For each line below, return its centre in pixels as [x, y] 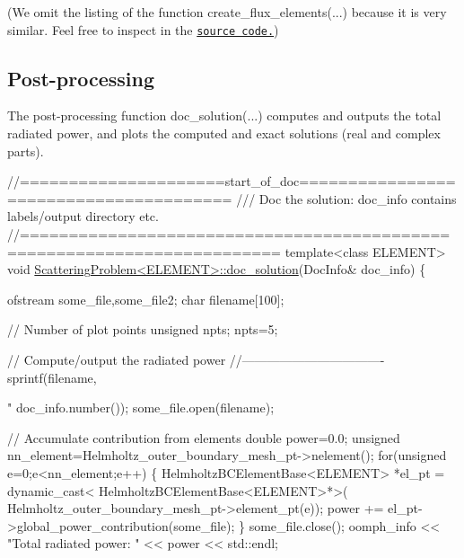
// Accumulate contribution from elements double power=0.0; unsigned [204, 437]
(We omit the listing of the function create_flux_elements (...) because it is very [227, 12]
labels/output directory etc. [83, 216]
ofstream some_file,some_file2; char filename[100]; [146, 299]
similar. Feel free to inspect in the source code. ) [143, 29]
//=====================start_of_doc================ [232, 181]
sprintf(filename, [52, 377]
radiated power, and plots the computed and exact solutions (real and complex [224, 133]
